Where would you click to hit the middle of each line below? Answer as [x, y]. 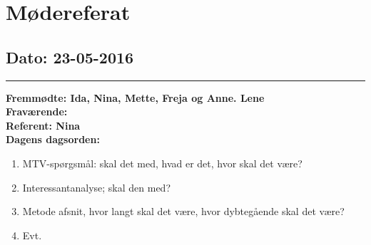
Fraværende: [37, 111]
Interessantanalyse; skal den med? [97, 187]
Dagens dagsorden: [53, 139]
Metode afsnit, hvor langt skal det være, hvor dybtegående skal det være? [183, 211]
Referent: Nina [43, 125]
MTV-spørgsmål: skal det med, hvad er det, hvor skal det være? [162, 163]
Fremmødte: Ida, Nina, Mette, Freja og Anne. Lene [135, 97]
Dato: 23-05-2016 [70, 57]
